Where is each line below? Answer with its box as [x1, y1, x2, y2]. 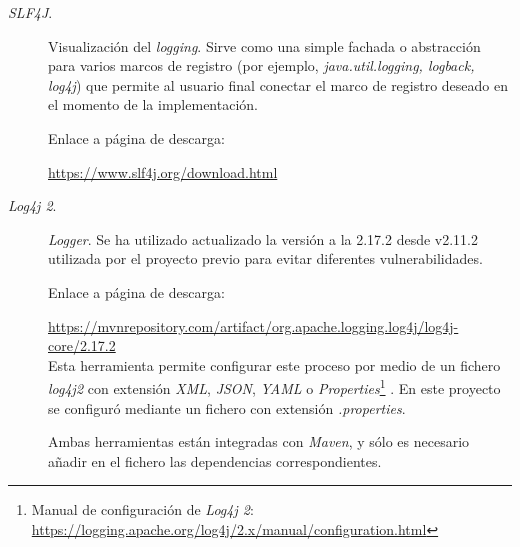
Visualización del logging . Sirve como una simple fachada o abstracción [48, 35, 481, 56]
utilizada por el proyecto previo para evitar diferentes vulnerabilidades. [48, 248, 483, 269]
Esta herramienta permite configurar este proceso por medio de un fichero [48, 354, 501, 375]
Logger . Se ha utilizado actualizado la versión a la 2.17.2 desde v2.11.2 [48, 228, 478, 249]
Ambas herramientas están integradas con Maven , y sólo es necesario [48, 431, 470, 452]
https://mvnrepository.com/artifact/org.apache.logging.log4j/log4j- [48, 315, 459, 336]
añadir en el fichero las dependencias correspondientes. [48, 450, 382, 471]
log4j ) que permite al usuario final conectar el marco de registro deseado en [48, 74, 509, 95]
